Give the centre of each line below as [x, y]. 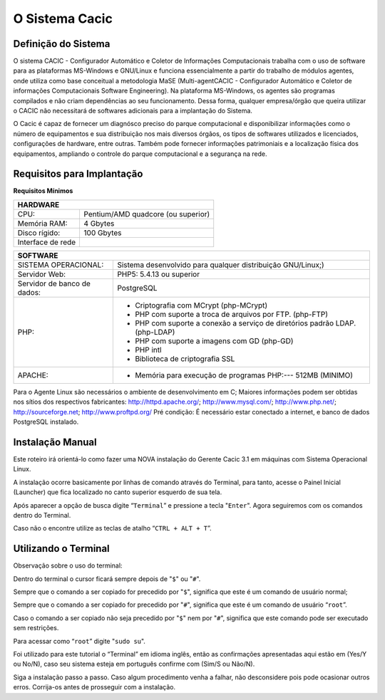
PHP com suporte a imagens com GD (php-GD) [214, 340]
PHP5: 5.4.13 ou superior [158, 274]
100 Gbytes [103, 233]
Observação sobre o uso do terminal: [68, 565]
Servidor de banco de [54, 283]
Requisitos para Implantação [78, 174]
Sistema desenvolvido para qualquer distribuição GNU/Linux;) [221, 265]
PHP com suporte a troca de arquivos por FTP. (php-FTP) [231, 314]
